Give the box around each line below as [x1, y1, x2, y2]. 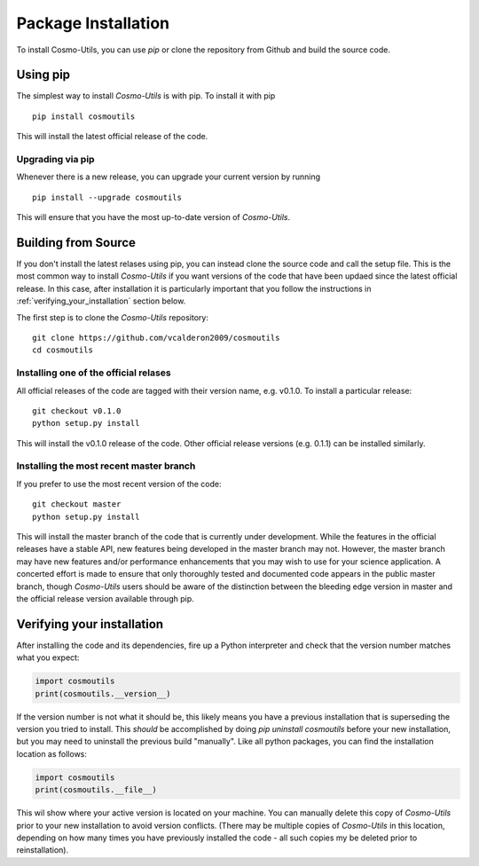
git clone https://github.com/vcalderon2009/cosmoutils [32, 333, 280, 343]
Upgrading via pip [16, 154, 95, 165]
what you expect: [16, 652, 80, 663]
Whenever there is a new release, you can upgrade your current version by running [16, 171, 321, 182]
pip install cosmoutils [32, 111, 136, 122]
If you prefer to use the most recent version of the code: [16, 478, 222, 489]
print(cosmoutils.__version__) [35, 689, 172, 698]
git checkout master [32, 500, 122, 509]
